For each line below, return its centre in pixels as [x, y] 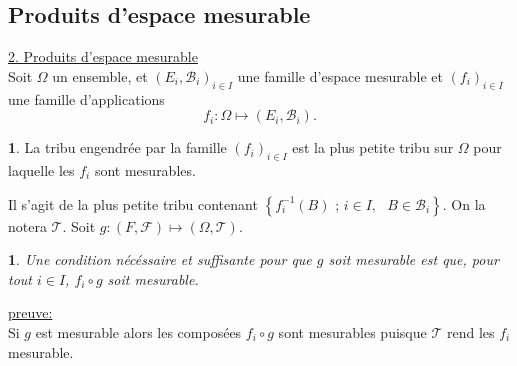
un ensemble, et [100, 75]
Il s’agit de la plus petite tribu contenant [133, 203]
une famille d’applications [86, 98]
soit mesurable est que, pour [413, 259]
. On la [464, 203]
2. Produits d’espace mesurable [103, 56]
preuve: [30, 312]
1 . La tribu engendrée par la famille [117, 147]
